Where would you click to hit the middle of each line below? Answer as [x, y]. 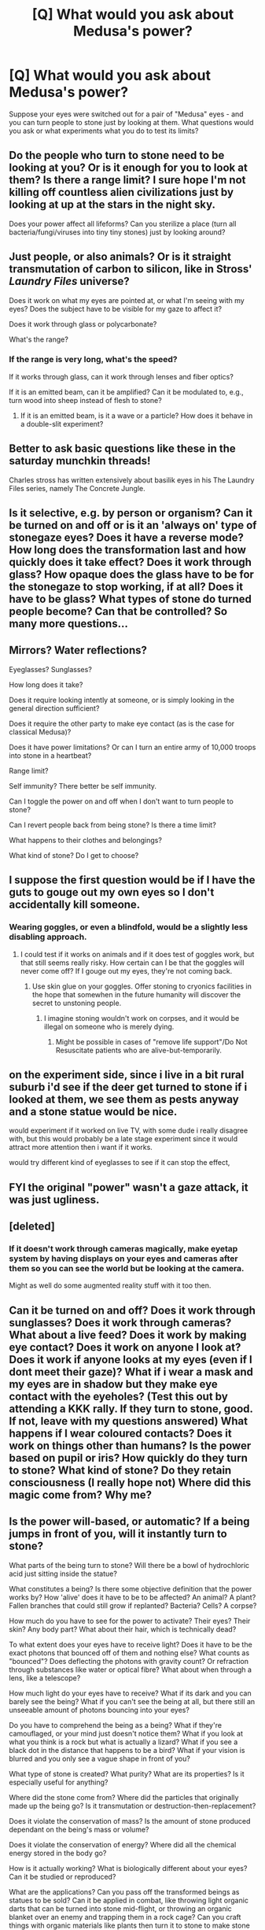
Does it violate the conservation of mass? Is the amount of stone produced [130, 1821]
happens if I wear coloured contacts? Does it [120, 1433]
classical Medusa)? [40, 732]
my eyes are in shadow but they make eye [114, 1384]
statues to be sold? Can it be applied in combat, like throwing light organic [129, 1900]
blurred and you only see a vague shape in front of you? [100, 1758]
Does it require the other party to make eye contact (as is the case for [122, 723]
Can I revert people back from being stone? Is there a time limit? [113, 825]
